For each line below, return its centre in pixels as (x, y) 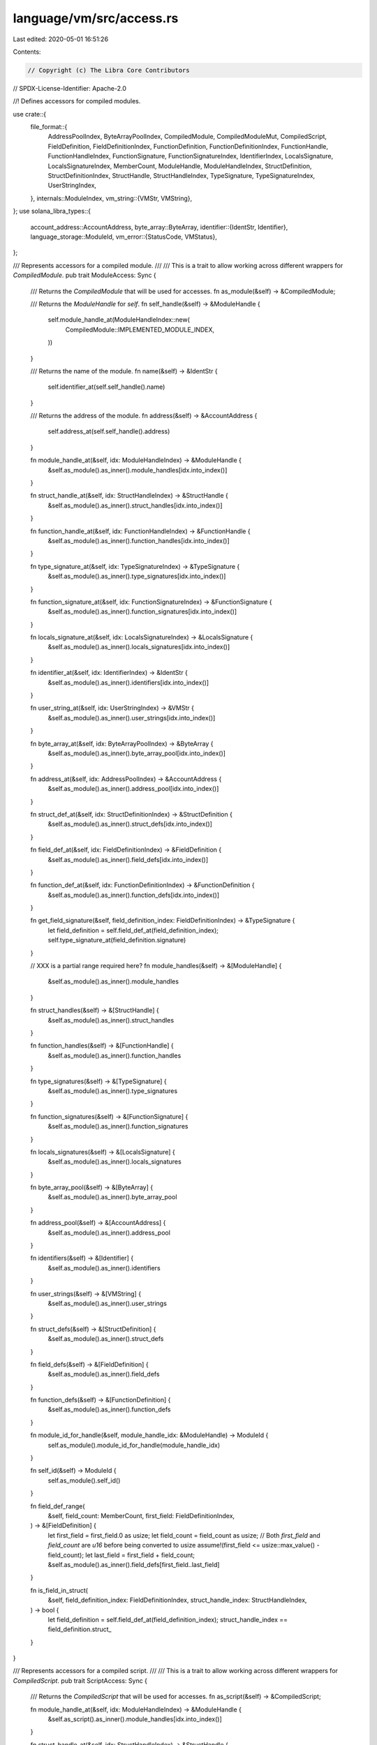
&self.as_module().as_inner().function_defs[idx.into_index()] (134, 895)
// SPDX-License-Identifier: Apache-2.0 (70, 88)
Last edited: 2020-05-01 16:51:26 (60, 39)
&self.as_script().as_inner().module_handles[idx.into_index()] (135, 1719)
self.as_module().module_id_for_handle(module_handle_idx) (134, 1445)
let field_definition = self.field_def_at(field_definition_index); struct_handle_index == (168, 1619)
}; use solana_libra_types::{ (52, 211)
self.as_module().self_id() (84, 1480)
